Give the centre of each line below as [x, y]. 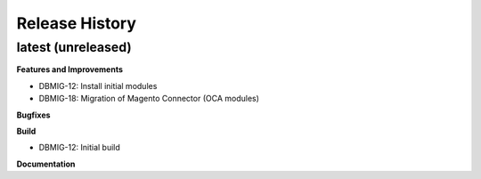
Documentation [46, 164]
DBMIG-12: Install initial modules [98, 85]
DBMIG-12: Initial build [79, 148]
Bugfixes [33, 115]
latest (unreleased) [74, 47]
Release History [77, 23]
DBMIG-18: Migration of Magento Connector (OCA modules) [149, 99]
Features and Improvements [70, 69]
